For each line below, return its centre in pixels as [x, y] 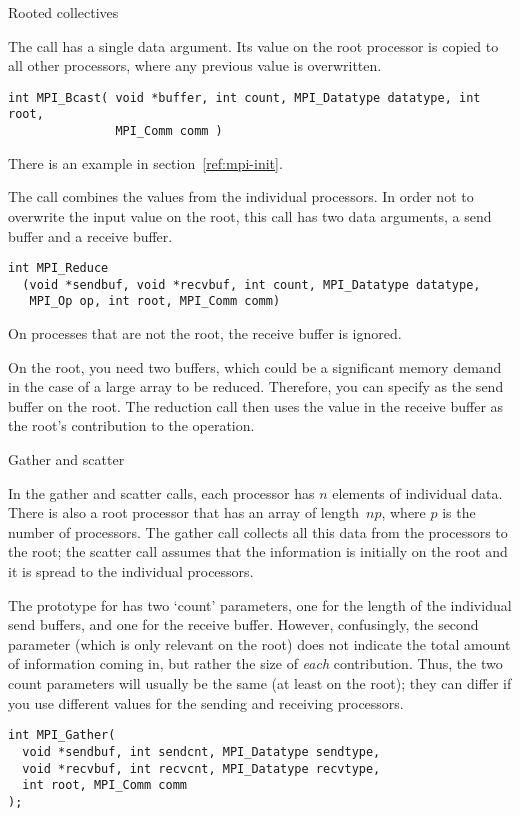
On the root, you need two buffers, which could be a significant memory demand [255, 366]
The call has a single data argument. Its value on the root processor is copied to [253, 45]
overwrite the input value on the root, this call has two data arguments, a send [250, 215]
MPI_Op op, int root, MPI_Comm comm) [155, 301]
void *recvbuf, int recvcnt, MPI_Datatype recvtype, [201, 768]
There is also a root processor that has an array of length [183, 512]
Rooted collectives [63, 12]
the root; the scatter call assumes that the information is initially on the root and [258, 551]
